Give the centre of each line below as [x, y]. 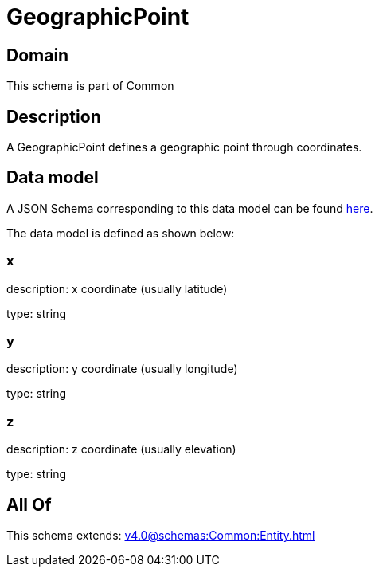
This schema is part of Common [90, 86]
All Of [29, 504]
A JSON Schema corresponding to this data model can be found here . [190, 208]
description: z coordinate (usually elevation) [121, 449]
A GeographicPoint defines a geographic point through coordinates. [184, 147]
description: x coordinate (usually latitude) [117, 288]
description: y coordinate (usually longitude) [122, 369]
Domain [38, 55]
